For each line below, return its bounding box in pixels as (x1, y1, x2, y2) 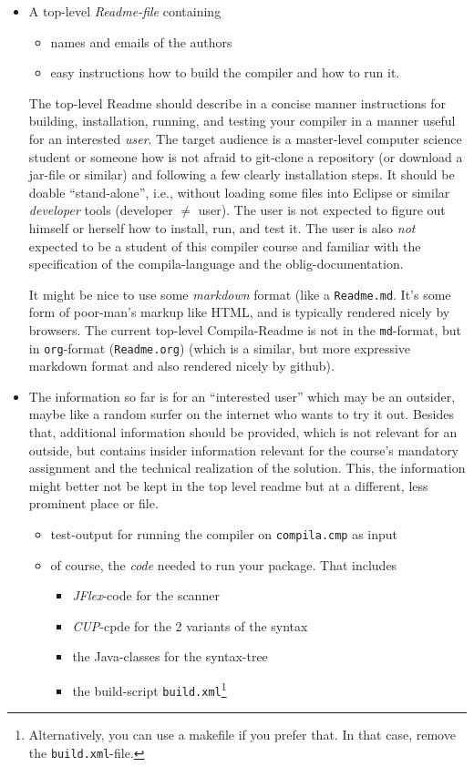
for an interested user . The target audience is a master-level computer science (28, 128, 462, 148)
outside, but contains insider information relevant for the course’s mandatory (28, 440, 459, 459)
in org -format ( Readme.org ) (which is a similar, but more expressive (28, 338, 411, 357)
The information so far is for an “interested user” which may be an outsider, (28, 386, 456, 405)
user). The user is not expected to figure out (198, 200, 446, 220)
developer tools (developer (28, 200, 173, 220)
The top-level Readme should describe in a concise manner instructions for (28, 93, 447, 112)
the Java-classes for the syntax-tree (72, 647, 268, 666)
